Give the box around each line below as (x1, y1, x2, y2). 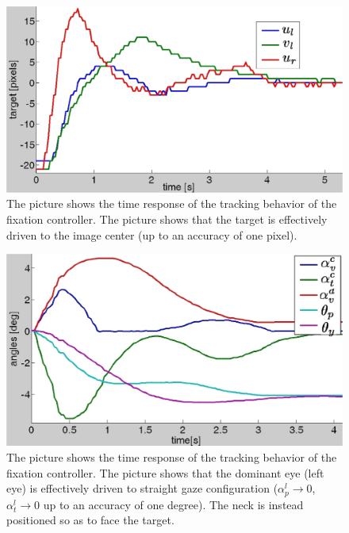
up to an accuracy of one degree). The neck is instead (43, 496, 304, 512)
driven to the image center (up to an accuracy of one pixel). (6, 226, 297, 243)
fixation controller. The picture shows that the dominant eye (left (6, 464, 324, 481)
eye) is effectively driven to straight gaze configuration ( (6, 480, 278, 497)
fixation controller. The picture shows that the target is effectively (6, 210, 328, 227)
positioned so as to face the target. (6, 512, 174, 528)
